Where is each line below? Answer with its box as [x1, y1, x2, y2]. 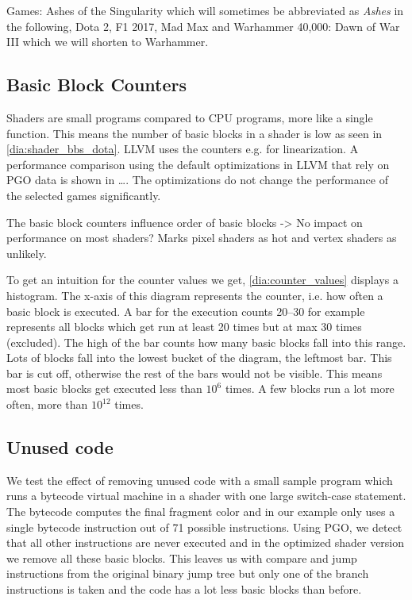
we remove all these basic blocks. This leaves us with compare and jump [6, 549, 357, 566]
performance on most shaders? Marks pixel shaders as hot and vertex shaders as [6, 229, 397, 246]
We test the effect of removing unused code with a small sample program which [6, 471, 393, 488]
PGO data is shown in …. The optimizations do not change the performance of [6, 171, 388, 188]
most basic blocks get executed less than [6, 380, 202, 397]
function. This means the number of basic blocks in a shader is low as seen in [6, 125, 383, 141]
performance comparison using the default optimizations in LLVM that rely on [6, 156, 390, 172]
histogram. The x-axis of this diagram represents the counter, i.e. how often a [6, 287, 383, 303]
